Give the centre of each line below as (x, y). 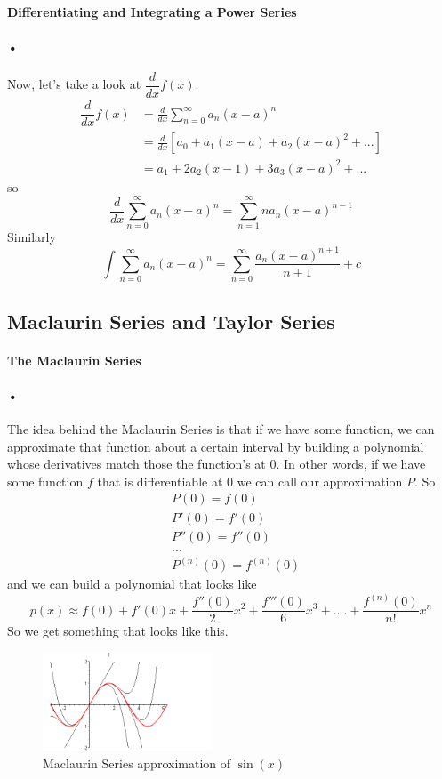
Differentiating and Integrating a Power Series (152, 11)
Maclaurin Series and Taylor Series (171, 321)
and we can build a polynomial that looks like (132, 584)
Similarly (32, 237)
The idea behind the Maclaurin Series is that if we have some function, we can (221, 429)
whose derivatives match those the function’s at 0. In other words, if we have (217, 464)
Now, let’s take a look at (74, 84)
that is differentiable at (160, 481)
